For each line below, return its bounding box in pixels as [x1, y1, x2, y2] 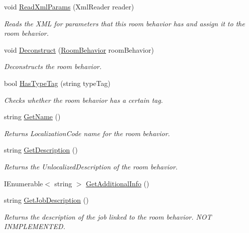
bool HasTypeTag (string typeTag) [4, 78, 111, 88]
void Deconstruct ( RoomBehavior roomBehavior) [4, 44, 154, 55]
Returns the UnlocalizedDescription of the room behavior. [4, 161, 178, 171]
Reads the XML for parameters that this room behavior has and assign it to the [4, 18, 245, 28]
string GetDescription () [4, 145, 78, 155]
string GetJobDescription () [4, 195, 89, 205]
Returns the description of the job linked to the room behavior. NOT [4, 211, 212, 222]
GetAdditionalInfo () [86, 178, 149, 188]
